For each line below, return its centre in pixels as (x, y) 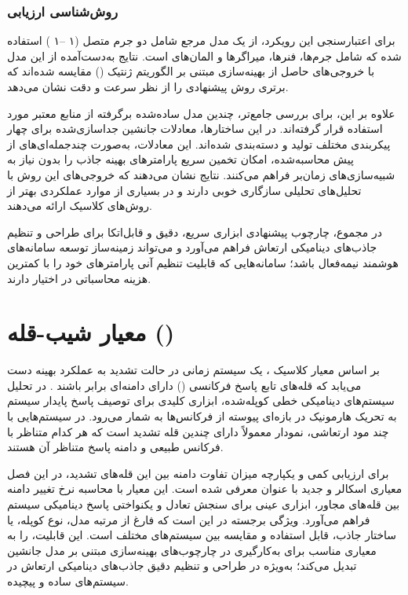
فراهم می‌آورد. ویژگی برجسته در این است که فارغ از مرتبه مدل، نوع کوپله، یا (189, 519)
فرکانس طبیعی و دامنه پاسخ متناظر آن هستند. (115, 447)
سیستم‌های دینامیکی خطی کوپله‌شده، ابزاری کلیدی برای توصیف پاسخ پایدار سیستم (201, 400)
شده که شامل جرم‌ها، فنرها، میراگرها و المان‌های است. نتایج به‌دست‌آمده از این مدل (204, 55)
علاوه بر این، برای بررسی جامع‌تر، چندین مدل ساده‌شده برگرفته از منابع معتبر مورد (201, 113)
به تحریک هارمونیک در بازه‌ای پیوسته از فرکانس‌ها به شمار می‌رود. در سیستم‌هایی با (202, 416)
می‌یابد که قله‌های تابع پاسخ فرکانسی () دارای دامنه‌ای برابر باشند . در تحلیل (184, 385)
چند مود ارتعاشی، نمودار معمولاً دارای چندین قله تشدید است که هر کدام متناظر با (198, 431)
